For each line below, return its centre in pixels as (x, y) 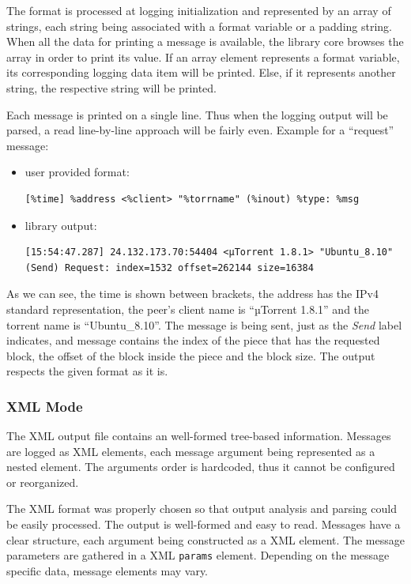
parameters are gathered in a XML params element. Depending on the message (198, 555)
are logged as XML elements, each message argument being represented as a (191, 451)
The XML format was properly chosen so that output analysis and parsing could (202, 509)
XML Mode (45, 406)
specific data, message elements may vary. (107, 570)
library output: (61, 225)
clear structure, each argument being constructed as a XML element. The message (205, 539)
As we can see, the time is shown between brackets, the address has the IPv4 (192, 294)
